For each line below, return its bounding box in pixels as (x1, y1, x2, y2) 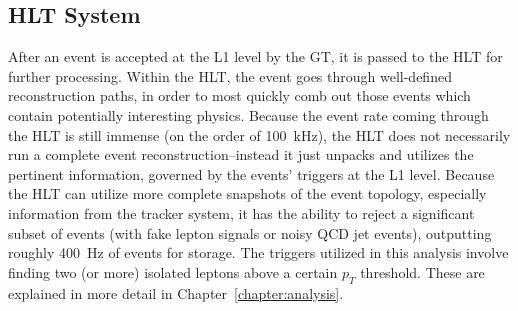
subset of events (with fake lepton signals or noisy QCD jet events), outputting (8, 222, 492, 243)
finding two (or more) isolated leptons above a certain (8, 261, 338, 282)
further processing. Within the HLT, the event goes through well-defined (8, 65, 452, 86)
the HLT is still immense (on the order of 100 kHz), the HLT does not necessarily (8, 124, 511, 145)
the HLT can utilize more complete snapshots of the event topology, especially (8, 183, 487, 204)
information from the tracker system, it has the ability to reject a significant (8, 202, 475, 223)
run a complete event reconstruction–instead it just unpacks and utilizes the (8, 144, 474, 165)
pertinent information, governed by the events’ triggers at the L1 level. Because (8, 163, 495, 184)
